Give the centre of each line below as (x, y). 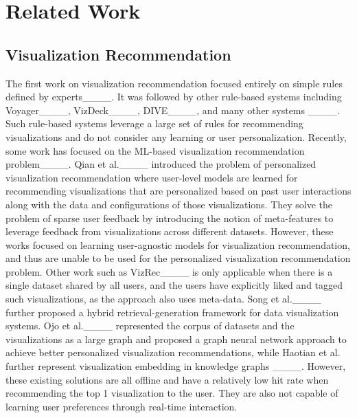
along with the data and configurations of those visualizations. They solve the (169, 204)
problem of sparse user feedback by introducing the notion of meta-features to (170, 218)
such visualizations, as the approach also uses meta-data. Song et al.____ (163, 299)
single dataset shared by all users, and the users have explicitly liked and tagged (174, 285)
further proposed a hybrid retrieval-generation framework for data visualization (172, 312)
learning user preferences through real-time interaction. (122, 406)
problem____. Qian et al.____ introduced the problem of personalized (161, 164)
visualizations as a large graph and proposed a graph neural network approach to (176, 339)
